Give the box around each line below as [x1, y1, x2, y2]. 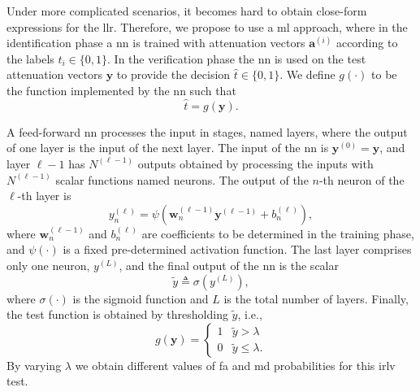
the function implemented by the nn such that [6, 81, 236, 98]
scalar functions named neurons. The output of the [55, 171, 309, 188]
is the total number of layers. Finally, [223, 290, 409, 307]
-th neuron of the [318, 171, 405, 188]
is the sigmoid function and [72, 290, 209, 307]
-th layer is [17, 187, 71, 204]
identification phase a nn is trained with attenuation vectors [6, 34, 305, 51]
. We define [279, 66, 336, 83]
